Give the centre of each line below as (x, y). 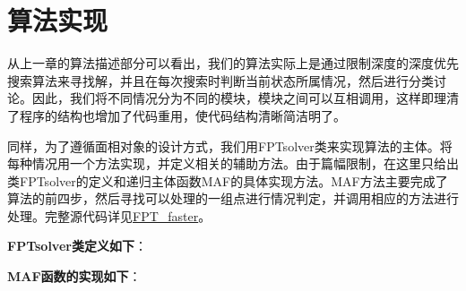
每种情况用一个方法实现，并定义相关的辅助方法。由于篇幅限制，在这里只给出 (233, 163)
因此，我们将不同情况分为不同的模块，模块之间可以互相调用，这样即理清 (245, 98)
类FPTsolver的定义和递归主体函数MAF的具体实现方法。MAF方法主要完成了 (228, 180)
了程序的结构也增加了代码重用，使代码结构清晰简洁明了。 (177, 115)
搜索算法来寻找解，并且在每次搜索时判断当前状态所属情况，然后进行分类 (220, 80)
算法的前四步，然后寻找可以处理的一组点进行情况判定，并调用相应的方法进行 (233, 198)
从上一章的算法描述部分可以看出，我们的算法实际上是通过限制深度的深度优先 (233, 63)
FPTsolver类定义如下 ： (77, 246)
